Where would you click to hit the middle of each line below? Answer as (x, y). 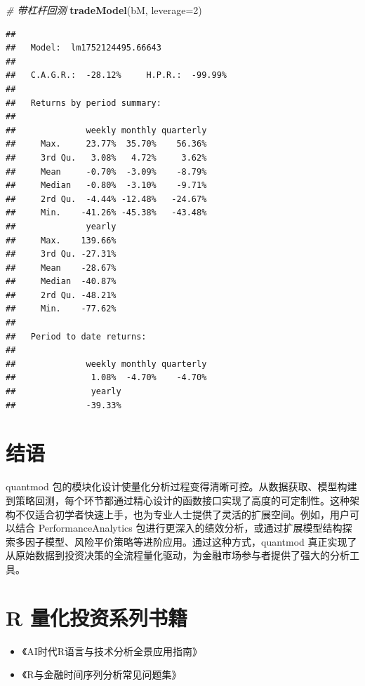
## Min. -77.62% (61, 309)
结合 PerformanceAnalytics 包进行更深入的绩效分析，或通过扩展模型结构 (179, 528)
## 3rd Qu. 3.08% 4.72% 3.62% (106, 157)
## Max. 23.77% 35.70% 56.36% (106, 144)
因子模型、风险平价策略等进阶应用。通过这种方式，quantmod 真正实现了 (191, 541)
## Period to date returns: (76, 336)
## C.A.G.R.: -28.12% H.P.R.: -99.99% (116, 75)
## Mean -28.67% (61, 268)
